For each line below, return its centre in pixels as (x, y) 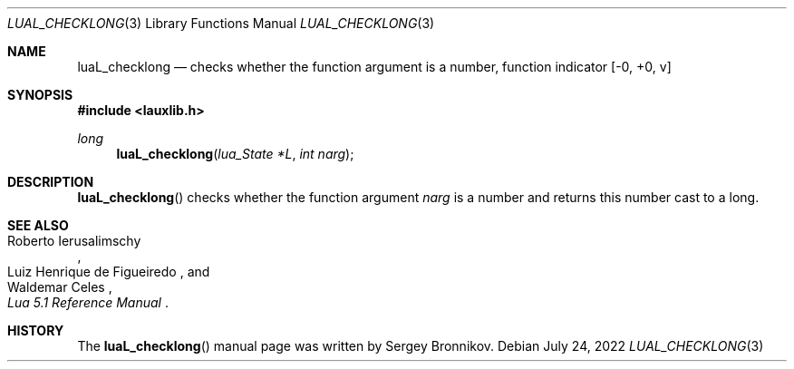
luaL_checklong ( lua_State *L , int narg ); (235, 154)
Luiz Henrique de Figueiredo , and (109, 272)
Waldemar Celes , (60, 287)
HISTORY (36, 330)
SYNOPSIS (40, 95)
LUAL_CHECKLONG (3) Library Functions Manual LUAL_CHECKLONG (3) (221, 23)
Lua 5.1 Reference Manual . (88, 302)
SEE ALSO (38, 225)
